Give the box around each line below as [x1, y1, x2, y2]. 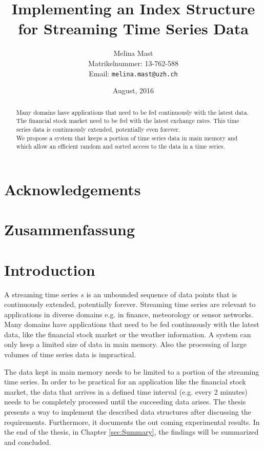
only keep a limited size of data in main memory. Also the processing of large [4, 339, 247, 350]
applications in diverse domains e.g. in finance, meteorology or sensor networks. [4, 309, 253, 319]
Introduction [4, 259, 95, 280]
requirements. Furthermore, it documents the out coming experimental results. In [4, 416, 260, 427]
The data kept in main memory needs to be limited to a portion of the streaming [4, 366, 259, 377]
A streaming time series [4, 289, 78, 299]
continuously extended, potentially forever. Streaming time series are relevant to [4, 299, 256, 310]
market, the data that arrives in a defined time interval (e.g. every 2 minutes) [4, 386, 248, 397]
